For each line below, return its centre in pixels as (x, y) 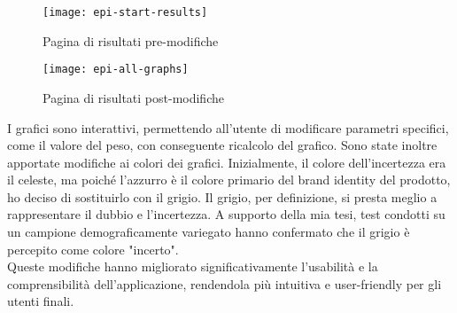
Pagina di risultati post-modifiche (133, 97)
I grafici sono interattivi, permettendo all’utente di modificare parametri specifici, (228, 127)
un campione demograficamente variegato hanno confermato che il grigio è (209, 232)
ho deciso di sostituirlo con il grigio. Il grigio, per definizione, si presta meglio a (222, 196)
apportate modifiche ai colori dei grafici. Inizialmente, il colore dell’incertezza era (227, 162)
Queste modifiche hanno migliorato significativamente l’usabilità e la (193, 266)
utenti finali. (41, 301)
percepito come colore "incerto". (93, 249)
